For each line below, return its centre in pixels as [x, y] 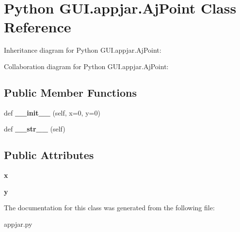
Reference [38, 27]
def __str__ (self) [35, 129]
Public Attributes [49, 155]
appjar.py [18, 224]
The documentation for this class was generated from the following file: [109, 208]
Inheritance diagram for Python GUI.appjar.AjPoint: [83, 50]
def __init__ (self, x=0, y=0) [52, 112]
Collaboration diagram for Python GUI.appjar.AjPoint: [86, 66]
